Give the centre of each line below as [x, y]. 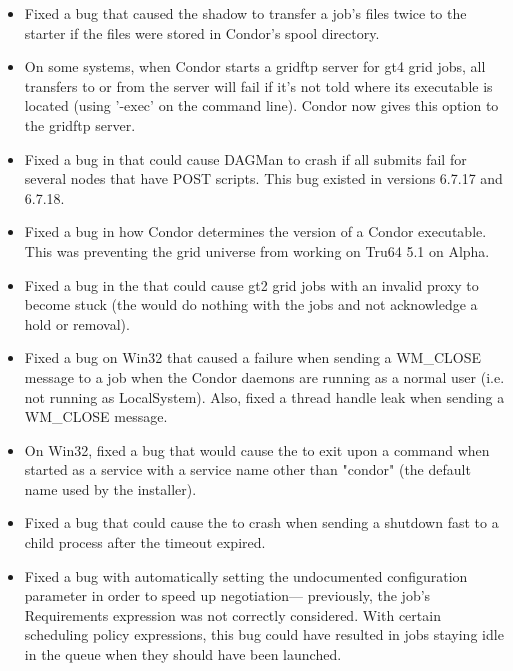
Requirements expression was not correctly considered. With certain [232, 614]
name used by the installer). [110, 488]
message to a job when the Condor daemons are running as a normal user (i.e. [264, 376]
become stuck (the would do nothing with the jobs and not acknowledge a [251, 304]
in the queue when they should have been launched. [183, 654]
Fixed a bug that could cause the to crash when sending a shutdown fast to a [261, 522]
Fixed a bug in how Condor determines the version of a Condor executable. [255, 231]
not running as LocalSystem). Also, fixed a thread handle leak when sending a [264, 396]
